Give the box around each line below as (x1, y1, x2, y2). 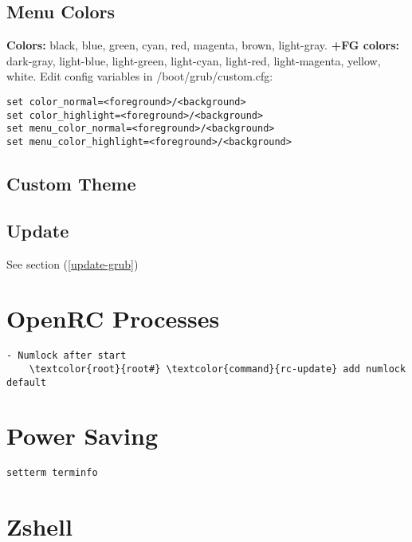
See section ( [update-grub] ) (6, 255, 139, 272)
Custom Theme (6, 171, 136, 195)
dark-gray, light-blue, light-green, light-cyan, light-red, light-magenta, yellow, (6, 52, 381, 69)
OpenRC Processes (6, 302, 220, 335)
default (6, 376, 47, 388)
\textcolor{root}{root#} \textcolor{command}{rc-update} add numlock (29, 363, 406, 375)
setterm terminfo (6, 467, 98, 479)
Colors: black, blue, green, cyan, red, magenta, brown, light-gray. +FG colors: (6, 37, 400, 53)
